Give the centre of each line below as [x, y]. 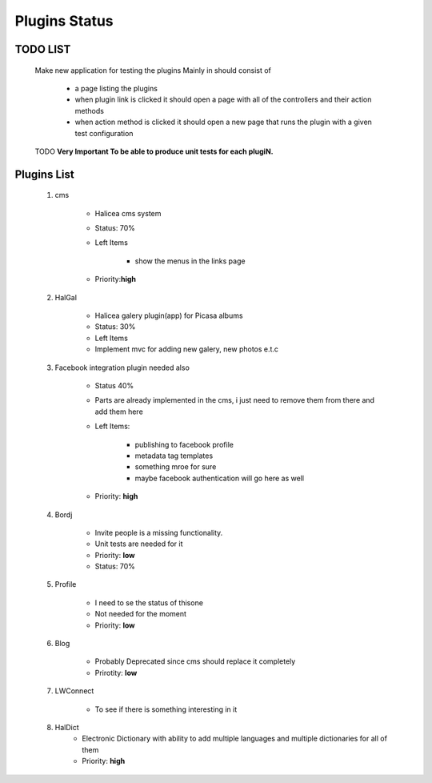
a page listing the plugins [116, 88]
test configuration [104, 133]
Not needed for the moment [141, 614]
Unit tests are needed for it [139, 544]
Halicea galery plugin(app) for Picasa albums [169, 315]
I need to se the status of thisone [149, 602]
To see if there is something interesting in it [166, 709]
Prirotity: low [116, 673]
